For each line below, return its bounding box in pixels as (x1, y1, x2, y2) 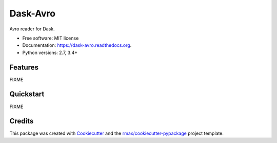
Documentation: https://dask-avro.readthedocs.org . (22, 42, 132, 48)
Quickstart (9, 90, 45, 99)
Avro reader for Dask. (9, 26, 55, 32)
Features (9, 63, 38, 71)
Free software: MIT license (22, 35, 79, 41)
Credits (9, 117, 34, 126)
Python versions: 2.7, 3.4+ (22, 49, 78, 56)
